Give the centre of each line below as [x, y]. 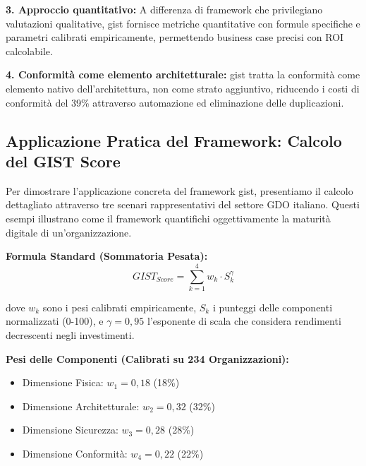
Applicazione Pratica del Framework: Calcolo [174, 140]
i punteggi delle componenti [273, 307]
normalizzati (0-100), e [55, 321]
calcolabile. [29, 50]
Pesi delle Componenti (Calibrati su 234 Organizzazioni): [147, 358]
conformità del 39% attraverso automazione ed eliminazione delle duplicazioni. [175, 102]
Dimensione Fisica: [63, 382]
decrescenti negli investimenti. [70, 335]
